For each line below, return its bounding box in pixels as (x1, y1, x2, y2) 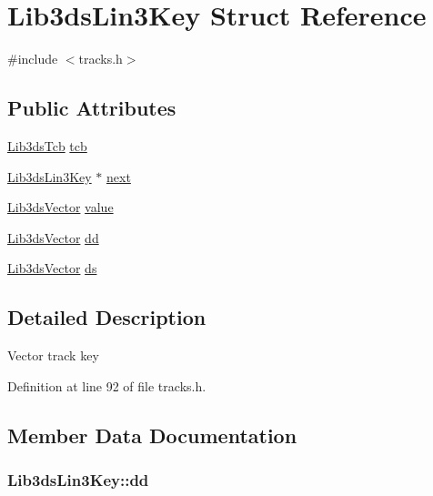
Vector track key (7, 346, 99, 365)
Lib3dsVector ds (7, 258, 97, 278)
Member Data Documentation (7, 420, 297, 449)
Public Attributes (7, 94, 176, 122)
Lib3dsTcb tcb (7, 136, 87, 155)
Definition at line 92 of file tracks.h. (7, 376, 206, 395)
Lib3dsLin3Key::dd (7, 468, 149, 491)
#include (7, 49, 58, 68)
